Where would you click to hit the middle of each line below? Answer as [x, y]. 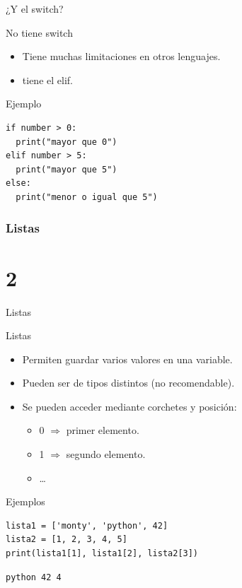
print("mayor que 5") [67, 169]
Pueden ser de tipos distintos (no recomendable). [128, 383]
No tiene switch [39, 32]
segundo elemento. [106, 454]
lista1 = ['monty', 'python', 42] [87, 525]
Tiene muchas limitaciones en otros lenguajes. [121, 56]
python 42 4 [34, 577]
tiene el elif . [47, 80]
